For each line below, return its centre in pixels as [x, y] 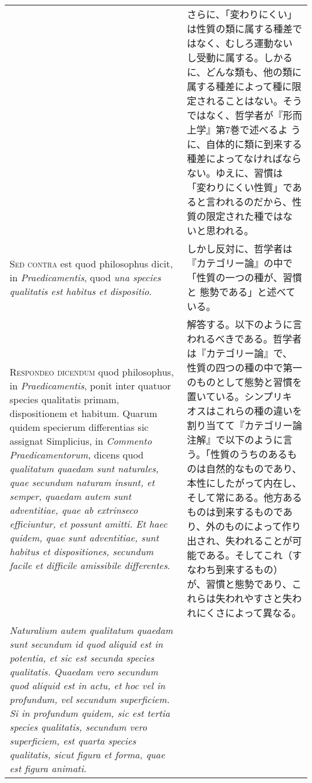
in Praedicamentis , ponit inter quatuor [90, 385]
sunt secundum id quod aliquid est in [86, 644]
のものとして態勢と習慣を [244, 382]
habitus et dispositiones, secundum [82, 551]
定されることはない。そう [244, 101]
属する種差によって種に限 [244, 86]
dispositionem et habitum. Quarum [84, 413]
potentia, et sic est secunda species [82, 658]
